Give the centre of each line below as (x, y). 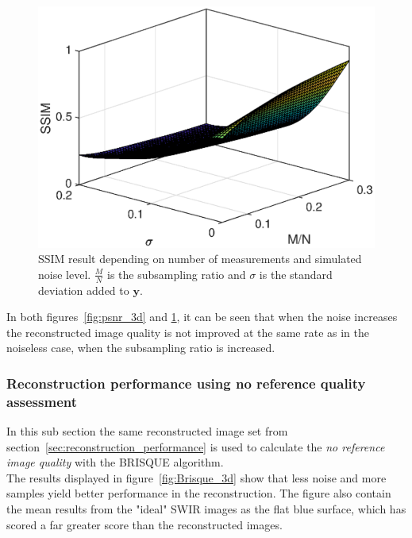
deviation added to (84, 290)
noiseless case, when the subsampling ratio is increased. (141, 348)
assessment (42, 401)
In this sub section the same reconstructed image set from (147, 431)
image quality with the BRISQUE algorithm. (115, 462)
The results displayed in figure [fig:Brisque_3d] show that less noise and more (196, 477)
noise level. (65, 274)
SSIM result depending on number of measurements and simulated (200, 259)
